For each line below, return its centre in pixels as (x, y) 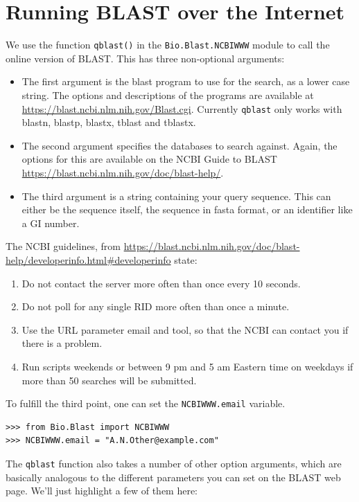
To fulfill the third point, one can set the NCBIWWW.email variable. (146, 403)
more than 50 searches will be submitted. (109, 380)
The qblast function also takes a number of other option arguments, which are (174, 463)
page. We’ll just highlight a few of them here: (102, 491)
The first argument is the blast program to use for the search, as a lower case (186, 81)
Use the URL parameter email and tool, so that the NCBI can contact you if (185, 329)
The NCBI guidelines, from (63, 246)
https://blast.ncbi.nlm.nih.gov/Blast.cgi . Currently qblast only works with (182, 108)
